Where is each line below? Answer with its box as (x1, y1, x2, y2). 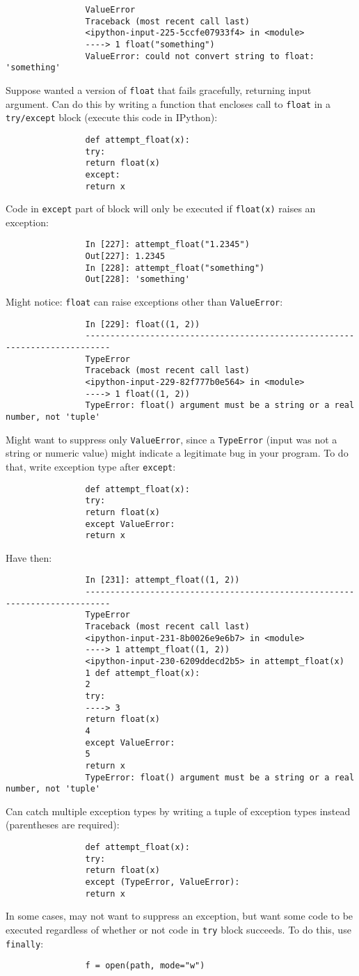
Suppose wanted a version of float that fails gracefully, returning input (6, 82, 312, 97)
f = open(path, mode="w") (85, 961, 205, 971)
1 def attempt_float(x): (85, 668, 200, 678)
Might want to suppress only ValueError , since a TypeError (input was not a (6, 432, 337, 446)
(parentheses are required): (6, 817, 120, 832)
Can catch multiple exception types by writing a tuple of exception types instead (6, 803, 351, 818)
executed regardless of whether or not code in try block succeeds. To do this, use (6, 922, 351, 936)
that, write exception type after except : (6, 459, 176, 473)
